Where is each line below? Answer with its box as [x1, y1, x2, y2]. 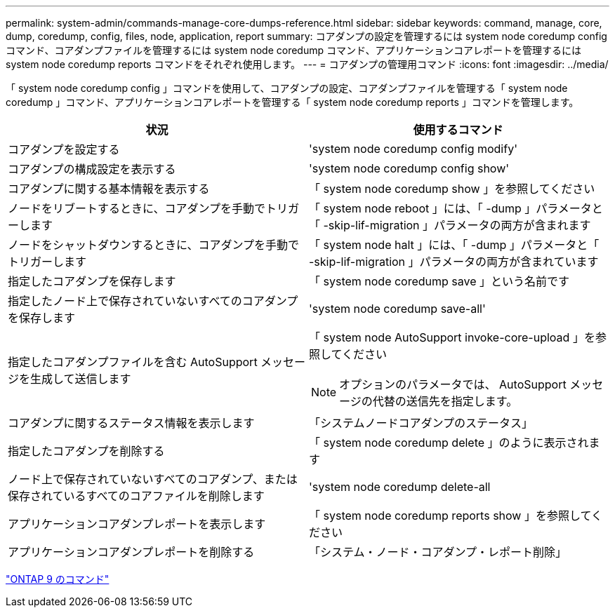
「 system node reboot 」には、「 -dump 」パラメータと [309, 201, 603, 215]
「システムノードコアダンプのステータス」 [309, 416, 534, 430]
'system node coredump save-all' [309, 302, 486, 316]
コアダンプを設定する [8, 142, 120, 156]
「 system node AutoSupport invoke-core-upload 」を [309, 330, 595, 344]
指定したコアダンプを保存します [8, 274, 176, 288]
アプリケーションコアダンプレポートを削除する [8, 545, 255, 559]
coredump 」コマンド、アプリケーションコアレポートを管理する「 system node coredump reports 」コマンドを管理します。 [6, 96, 579, 108]
